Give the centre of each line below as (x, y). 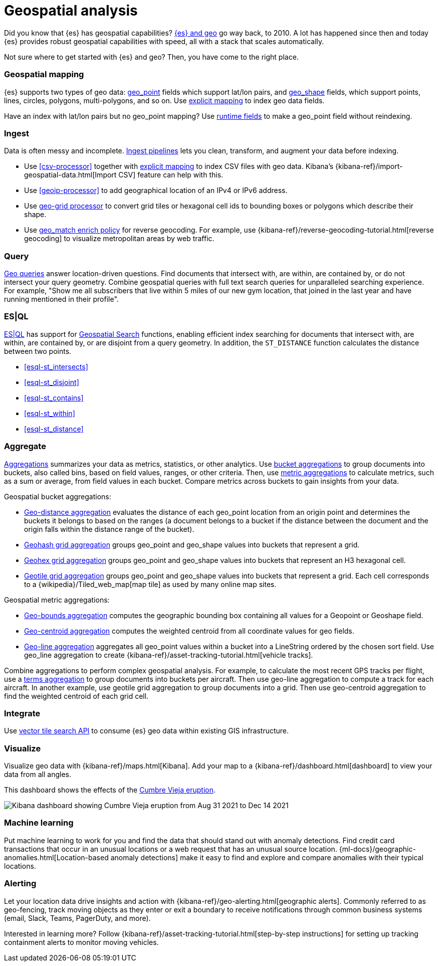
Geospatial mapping (44, 74)
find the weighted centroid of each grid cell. (76, 696)
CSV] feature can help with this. (171, 175)
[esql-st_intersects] (56, 366)
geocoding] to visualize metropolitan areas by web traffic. (119, 239)
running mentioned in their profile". (61, 299)
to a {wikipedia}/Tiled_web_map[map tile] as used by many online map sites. (150, 584)
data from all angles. (38, 774)
